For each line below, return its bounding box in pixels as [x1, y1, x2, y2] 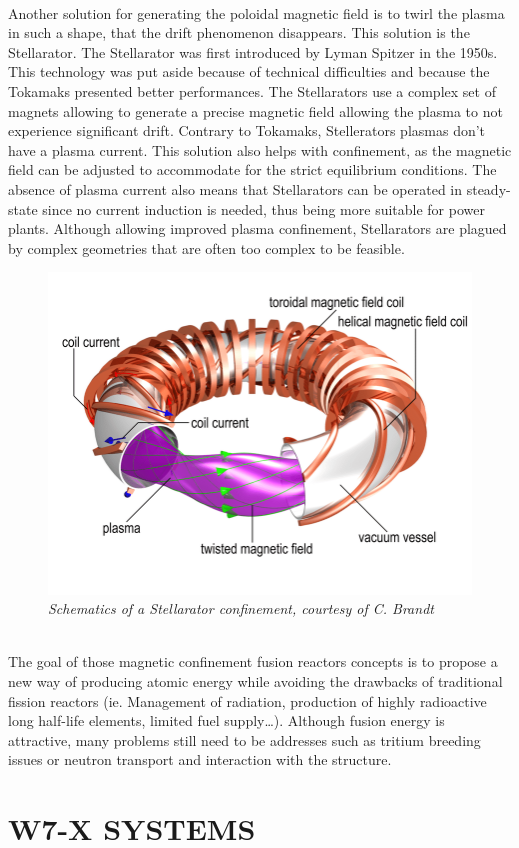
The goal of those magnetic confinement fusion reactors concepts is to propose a [8, 651, 498, 672]
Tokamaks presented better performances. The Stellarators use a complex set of [8, 80, 496, 101]
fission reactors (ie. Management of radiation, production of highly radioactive [8, 690, 487, 711]
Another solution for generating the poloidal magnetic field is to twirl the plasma [8, 2, 505, 23]
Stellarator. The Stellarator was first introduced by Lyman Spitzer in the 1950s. [8, 41, 498, 62]
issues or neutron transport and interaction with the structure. [8, 749, 392, 770]
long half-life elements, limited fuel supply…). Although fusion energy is [8, 710, 445, 731]
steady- [466, 178, 511, 199]
